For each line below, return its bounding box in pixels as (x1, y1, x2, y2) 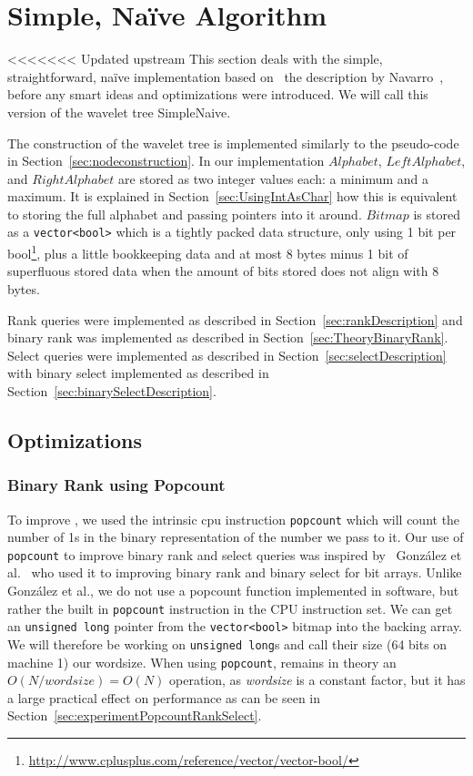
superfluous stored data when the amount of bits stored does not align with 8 (7, 261, 439, 281)
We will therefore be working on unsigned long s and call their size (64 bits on (7, 634, 448, 653)
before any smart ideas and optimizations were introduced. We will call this (7, 85, 428, 104)
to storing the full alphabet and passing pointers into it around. (7, 204, 362, 223)
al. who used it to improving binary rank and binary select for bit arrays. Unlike (7, 563, 462, 582)
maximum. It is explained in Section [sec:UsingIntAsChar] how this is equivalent (7, 187, 458, 206)
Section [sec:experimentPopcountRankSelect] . (7, 706, 262, 725)
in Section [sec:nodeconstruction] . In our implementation (7, 151, 325, 170)
